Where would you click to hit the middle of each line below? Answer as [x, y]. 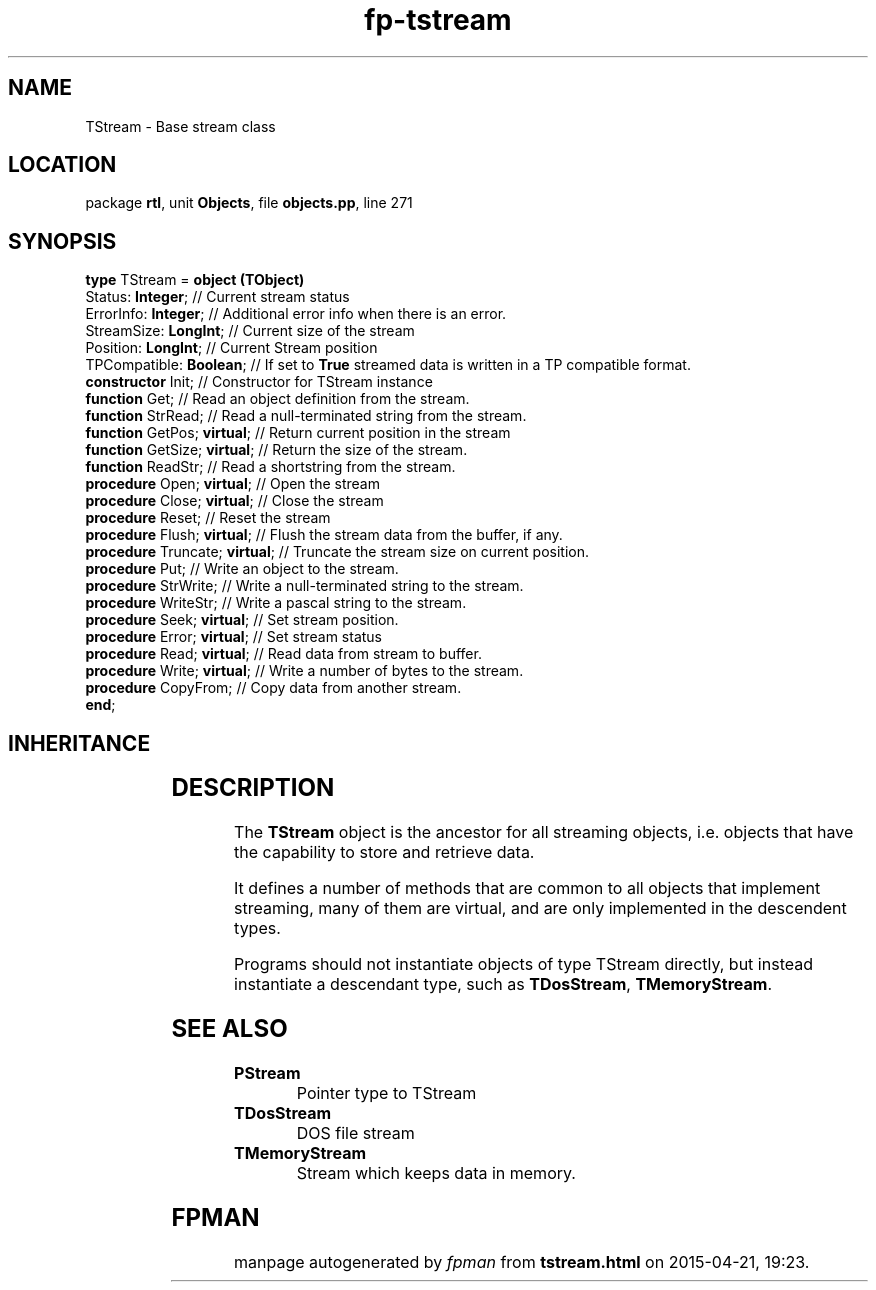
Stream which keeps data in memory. [436, 1172]
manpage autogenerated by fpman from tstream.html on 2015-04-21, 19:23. [522, 1261]
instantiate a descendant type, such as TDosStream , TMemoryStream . [503, 984]
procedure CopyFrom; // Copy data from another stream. [273, 688]
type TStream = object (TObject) [195, 280]
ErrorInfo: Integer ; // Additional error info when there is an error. [296, 314]
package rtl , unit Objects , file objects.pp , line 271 [249, 203]
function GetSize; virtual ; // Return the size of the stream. [276, 450]
